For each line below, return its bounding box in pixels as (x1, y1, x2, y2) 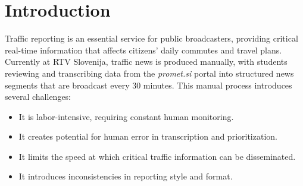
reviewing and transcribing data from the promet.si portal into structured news (5, 67, 294, 79)
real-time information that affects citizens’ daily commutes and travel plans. (5, 43, 282, 56)
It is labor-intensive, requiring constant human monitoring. (18, 110, 234, 122)
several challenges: (5, 90, 71, 103)
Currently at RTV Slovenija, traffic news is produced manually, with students (5, 55, 288, 68)
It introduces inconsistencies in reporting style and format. (18, 170, 233, 182)
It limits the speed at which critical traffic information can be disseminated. (18, 150, 296, 162)
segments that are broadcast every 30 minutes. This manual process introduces (5, 78, 292, 91)
